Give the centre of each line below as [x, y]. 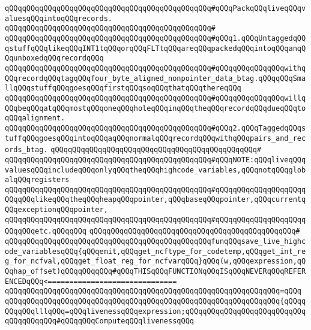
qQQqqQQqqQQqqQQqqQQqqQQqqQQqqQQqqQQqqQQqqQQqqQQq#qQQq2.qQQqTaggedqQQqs [155, 128]
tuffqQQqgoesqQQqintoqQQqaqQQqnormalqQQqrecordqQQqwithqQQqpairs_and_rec [155, 138]
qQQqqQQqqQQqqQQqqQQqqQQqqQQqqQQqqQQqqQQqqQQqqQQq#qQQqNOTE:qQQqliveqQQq [155, 160]
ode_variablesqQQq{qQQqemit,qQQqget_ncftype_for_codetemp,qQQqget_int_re [155, 251]
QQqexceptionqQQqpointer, [56, 210]
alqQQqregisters [37, 180]
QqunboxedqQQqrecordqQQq [54, 58]
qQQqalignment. [35, 118]
